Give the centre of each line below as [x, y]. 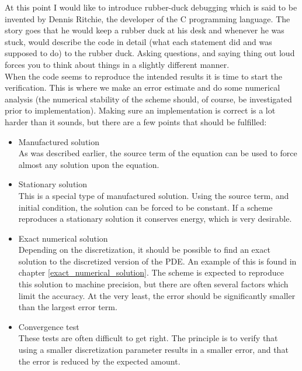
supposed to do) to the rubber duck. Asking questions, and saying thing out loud [150, 53]
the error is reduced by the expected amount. [99, 361]
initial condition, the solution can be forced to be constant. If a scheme [145, 207]
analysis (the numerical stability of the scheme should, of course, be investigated [148, 99]
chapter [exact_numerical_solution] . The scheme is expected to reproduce [151, 272]
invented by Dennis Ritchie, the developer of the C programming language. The [147, 18]
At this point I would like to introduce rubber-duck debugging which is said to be [151, 7]
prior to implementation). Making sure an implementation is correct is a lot [140, 110]
